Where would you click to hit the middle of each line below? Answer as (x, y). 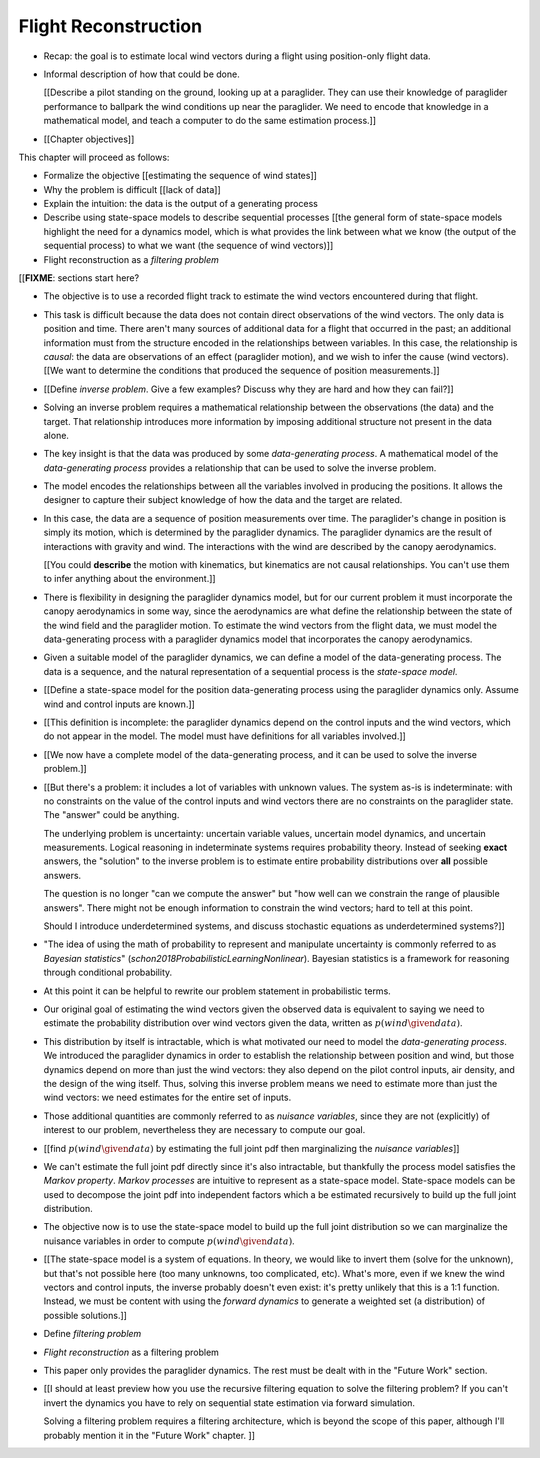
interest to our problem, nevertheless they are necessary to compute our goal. (204, 1130)
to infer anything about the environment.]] (129, 579)
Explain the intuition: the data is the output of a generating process (181, 204)
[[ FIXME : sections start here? (79, 278)
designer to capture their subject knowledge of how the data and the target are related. (223, 500)
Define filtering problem (92, 1334)
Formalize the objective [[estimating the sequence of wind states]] (180, 176)
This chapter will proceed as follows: (94, 157)
